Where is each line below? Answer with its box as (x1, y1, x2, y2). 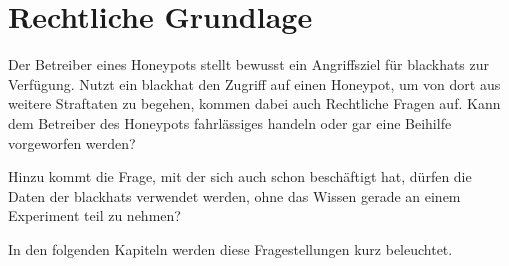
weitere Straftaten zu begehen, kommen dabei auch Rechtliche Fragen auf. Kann (8, 93, 501, 114)
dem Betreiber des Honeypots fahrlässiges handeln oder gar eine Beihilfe (8, 112, 452, 133)
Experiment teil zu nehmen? (8, 205, 181, 226)
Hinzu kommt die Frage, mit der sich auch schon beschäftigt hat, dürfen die (8, 166, 472, 187)
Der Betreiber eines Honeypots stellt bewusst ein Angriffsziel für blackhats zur (8, 54, 490, 75)
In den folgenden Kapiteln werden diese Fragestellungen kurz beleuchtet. (8, 238, 453, 259)
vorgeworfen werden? (8, 132, 136, 153)
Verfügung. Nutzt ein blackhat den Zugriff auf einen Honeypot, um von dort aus (8, 73, 501, 94)
